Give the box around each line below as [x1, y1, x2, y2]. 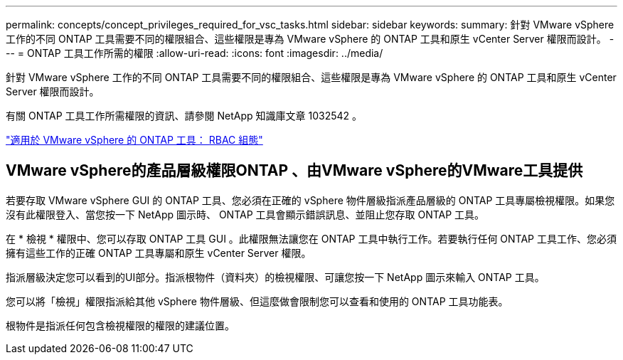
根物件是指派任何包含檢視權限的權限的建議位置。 [6, 319, 235, 332]
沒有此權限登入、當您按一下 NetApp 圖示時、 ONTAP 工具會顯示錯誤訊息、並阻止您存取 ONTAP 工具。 [6, 208, 485, 221]
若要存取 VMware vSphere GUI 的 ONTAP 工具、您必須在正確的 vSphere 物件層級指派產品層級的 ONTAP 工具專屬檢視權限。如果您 [6, 194, 615, 206]
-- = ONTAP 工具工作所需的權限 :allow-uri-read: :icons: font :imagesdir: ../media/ [6, 47, 383, 59]
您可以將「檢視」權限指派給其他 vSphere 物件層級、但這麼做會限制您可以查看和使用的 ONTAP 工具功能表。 [6, 295, 508, 307]
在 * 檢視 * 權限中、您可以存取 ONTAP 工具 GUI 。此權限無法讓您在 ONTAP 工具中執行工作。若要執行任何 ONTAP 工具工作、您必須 [6, 232, 617, 245]
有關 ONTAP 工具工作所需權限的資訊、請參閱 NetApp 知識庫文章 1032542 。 [6, 110, 363, 122]
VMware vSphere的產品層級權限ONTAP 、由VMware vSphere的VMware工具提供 [6, 162, 583, 180]
